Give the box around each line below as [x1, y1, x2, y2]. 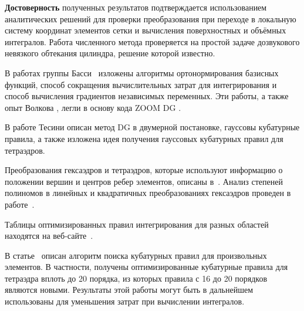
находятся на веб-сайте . [5, 229, 93, 242]
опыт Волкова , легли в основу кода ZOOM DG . [5, 101, 181, 113]
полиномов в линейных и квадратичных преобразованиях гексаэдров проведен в [5, 187, 291, 199]
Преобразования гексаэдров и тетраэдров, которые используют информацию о [5, 164, 283, 176]
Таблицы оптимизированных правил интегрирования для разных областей [5, 218, 269, 230]
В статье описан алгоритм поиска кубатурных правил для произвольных [5, 249, 267, 261]
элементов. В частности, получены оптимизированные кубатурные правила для [5, 261, 288, 273]
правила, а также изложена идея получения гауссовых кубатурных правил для [5, 132, 283, 144]
